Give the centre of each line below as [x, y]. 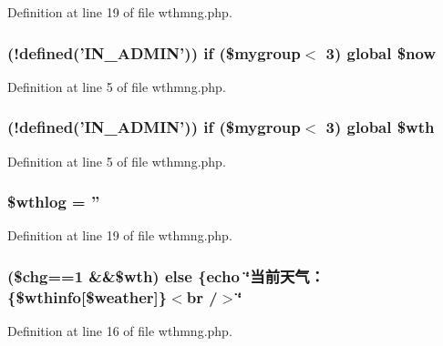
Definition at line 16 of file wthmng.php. [120, 331]
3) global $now [381, 52]
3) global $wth [380, 127]
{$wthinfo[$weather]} [88, 296]
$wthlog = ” [54, 202]
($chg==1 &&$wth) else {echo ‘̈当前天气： [166, 275]
